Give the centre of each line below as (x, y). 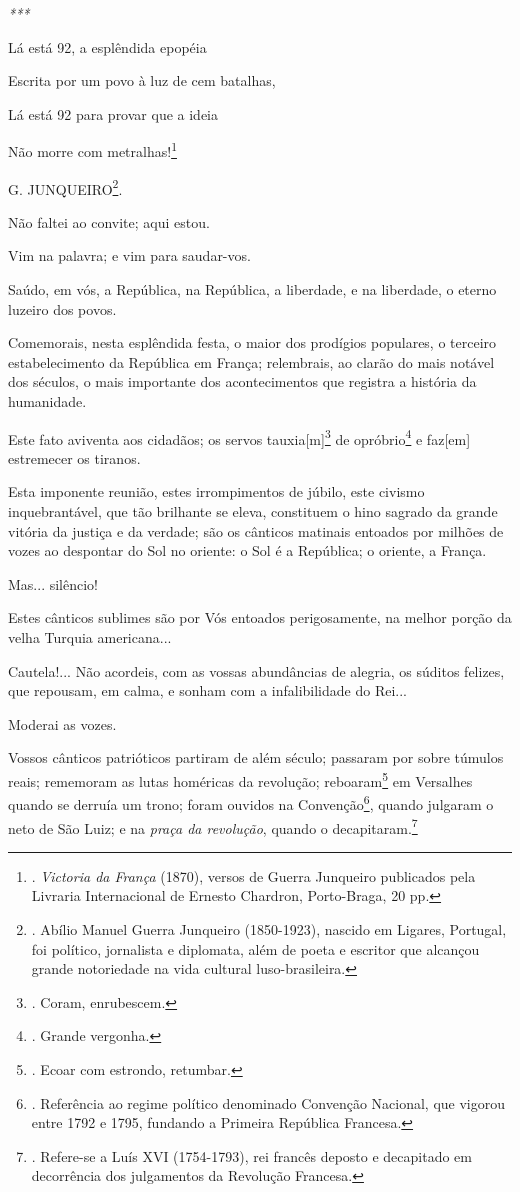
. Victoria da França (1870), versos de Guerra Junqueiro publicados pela (253, 875)
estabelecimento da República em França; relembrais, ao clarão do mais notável (251, 361)
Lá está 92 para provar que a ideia (113, 113)
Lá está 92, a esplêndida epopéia (107, 46)
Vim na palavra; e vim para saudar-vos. (129, 255)
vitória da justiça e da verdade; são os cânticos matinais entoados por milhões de (256, 530)
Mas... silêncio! (53, 583)
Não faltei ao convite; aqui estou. (109, 221)
